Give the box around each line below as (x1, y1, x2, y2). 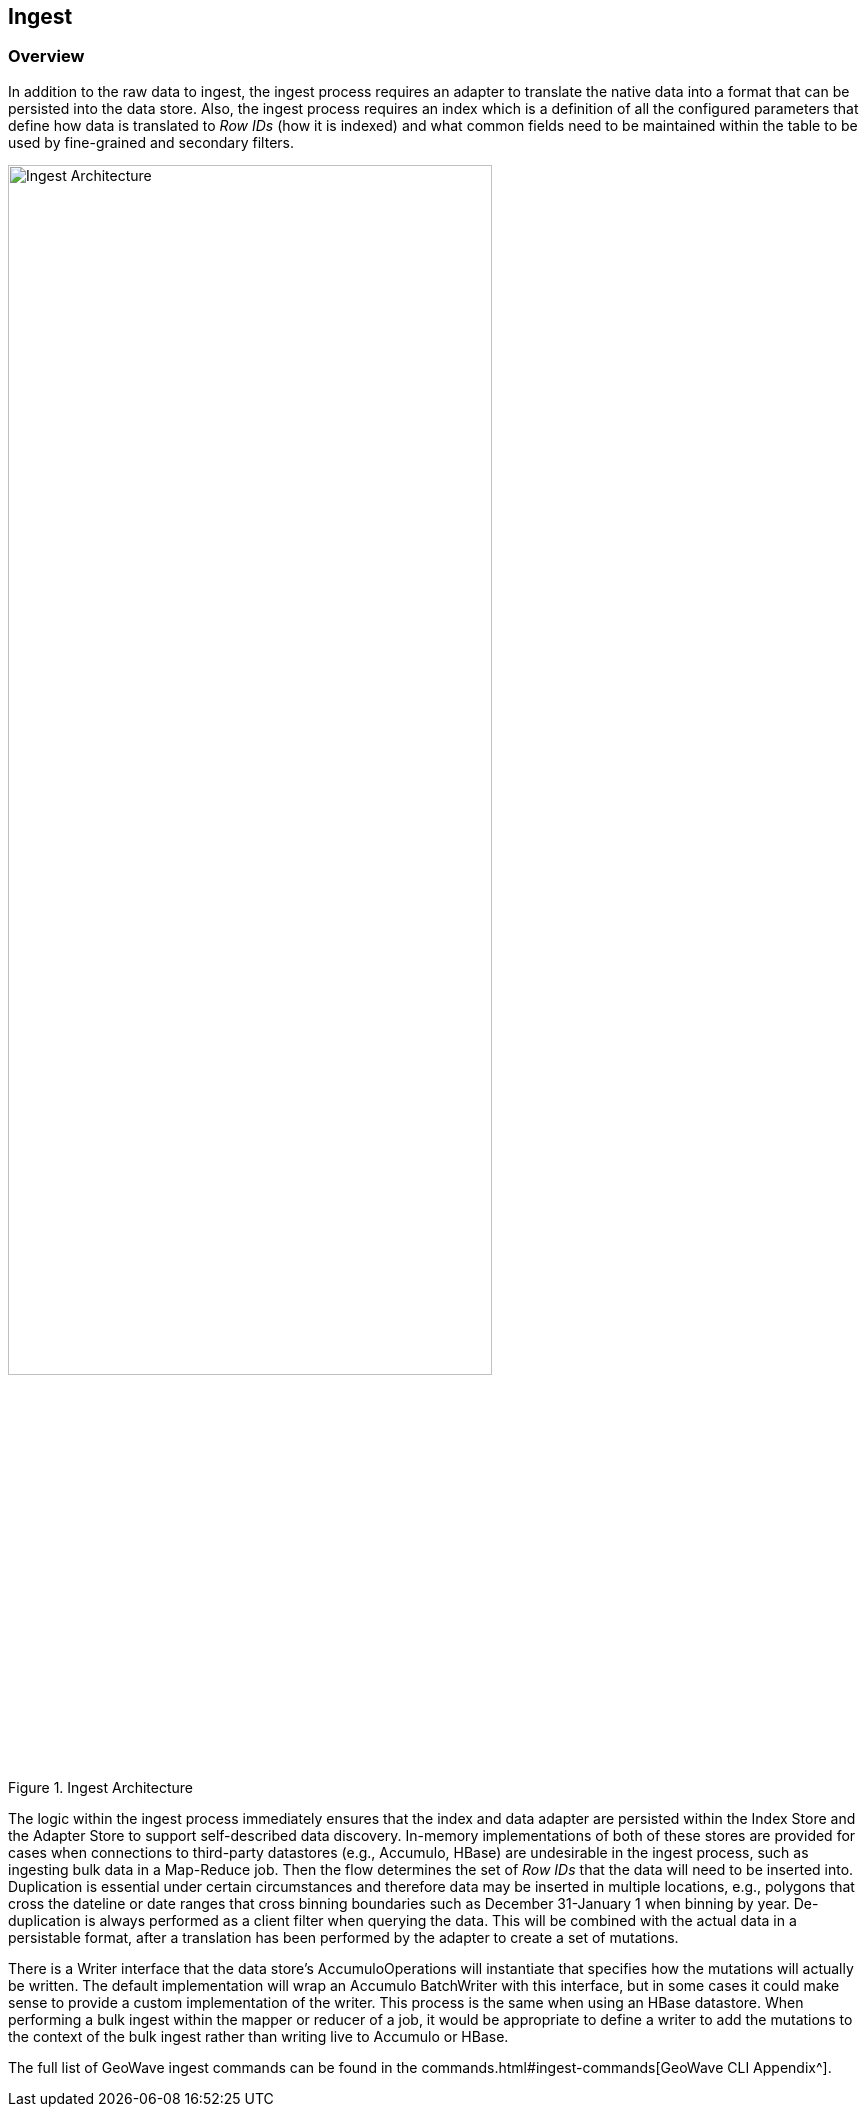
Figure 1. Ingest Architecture (8, 1778, 194, 1796)
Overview (8, 46, 85, 67)
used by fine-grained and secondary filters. (8, 133, 294, 151)
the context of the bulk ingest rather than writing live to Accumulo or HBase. (8, 2027, 509, 2045)
